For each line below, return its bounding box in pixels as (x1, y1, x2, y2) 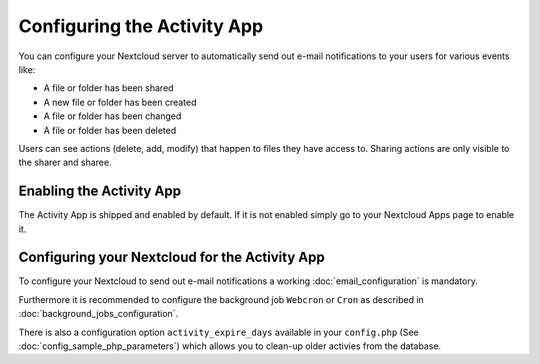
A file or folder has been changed (43, 110, 182, 122)
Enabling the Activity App (18, 183, 182, 200)
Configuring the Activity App (18, 15, 264, 37)
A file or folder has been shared (43, 82, 174, 94)
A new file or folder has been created (43, 96, 197, 108)
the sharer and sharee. (18, 156, 112, 169)
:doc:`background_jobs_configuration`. (18, 308, 179, 320)
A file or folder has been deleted (43, 124, 177, 136)
